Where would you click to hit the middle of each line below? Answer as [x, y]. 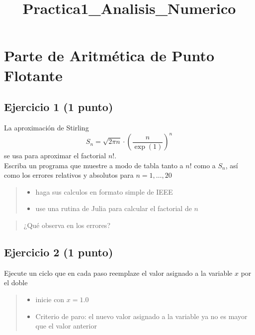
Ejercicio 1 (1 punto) [59, 107]
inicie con [50, 299]
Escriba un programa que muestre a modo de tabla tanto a [94, 165]
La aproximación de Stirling [46, 127]
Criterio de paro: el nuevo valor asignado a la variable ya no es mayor [141, 316]
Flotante [33, 75]
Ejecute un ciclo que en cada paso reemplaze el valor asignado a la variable [118, 273]
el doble [16, 282]
